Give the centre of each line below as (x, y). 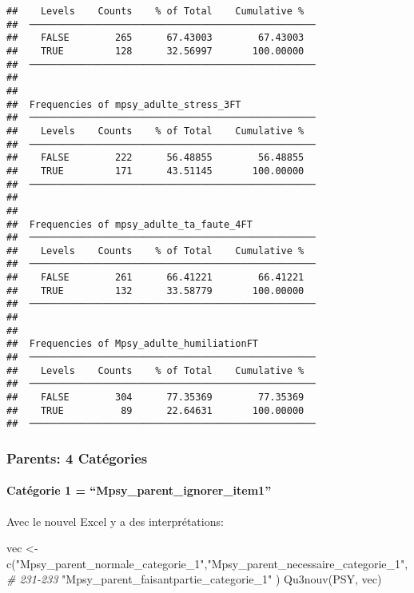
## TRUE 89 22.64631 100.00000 (155, 410)
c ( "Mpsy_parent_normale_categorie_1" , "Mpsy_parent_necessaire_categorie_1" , (207, 563)
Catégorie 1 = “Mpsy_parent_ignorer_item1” (139, 490)
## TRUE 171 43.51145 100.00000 (155, 171)
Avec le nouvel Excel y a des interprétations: (115, 521)
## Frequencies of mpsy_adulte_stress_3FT (124, 104)
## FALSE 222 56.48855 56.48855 (155, 158)
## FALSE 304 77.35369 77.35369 (155, 398)
